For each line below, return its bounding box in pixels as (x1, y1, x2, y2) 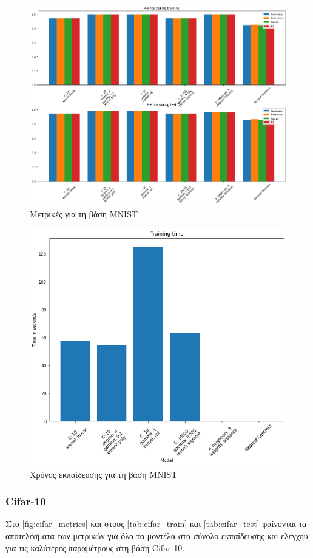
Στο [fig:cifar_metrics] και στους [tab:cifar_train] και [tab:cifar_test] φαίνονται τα (5, 517, 307, 530)
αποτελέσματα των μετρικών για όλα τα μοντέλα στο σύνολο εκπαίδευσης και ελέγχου (5, 529, 308, 542)
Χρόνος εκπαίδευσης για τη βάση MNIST (30, 468, 178, 480)
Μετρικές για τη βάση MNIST (30, 207, 138, 220)
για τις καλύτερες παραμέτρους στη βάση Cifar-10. (5, 541, 185, 554)
